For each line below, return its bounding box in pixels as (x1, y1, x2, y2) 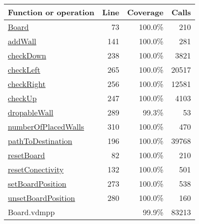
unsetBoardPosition (8, 192, 75, 203)
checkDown (8, 50, 46, 61)
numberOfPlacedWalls (8, 121, 85, 132)
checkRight (8, 78, 46, 89)
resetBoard (8, 149, 45, 161)
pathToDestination (8, 135, 73, 146)
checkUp (8, 92, 37, 104)
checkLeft (8, 64, 40, 75)
